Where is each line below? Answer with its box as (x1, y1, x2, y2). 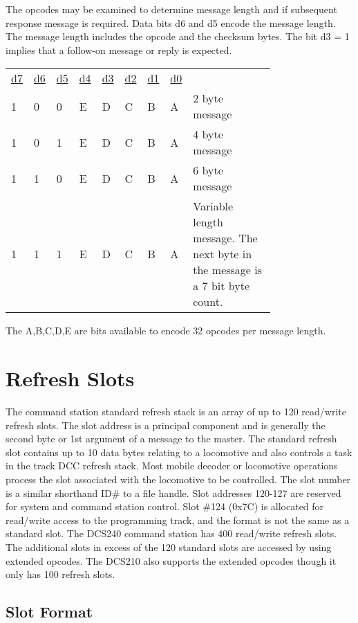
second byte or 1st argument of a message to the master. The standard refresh (6, 431, 337, 446)
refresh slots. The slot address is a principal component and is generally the (6, 417, 326, 432)
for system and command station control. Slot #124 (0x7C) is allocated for (6, 499, 324, 514)
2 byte (193, 90, 223, 107)
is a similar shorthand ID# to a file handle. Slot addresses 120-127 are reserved (6, 485, 341, 500)
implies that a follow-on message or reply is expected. (6, 42, 232, 57)
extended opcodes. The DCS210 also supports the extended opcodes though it (6, 553, 337, 568)
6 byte (193, 162, 223, 179)
